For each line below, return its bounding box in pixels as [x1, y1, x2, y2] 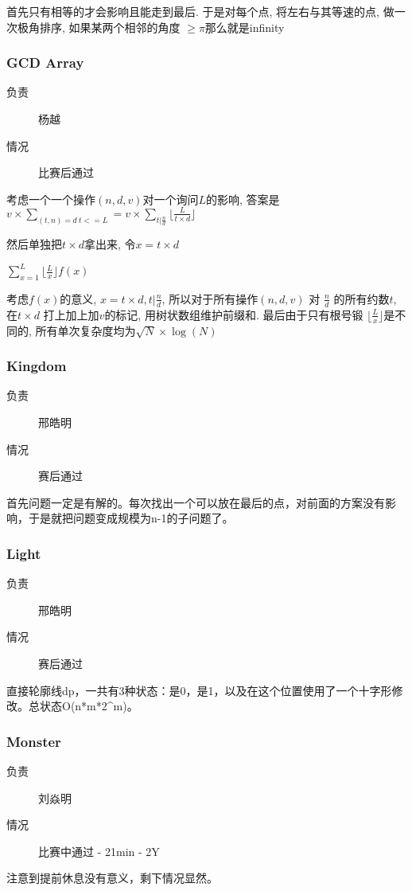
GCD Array [6, 53, 84, 72]
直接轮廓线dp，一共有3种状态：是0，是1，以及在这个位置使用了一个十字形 [6, 682, 392, 698]
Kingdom [6, 356, 67, 376]
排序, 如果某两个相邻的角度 [39, 18, 181, 35]
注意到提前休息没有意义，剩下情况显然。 [6, 870, 218, 886]
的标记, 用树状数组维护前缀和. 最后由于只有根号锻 [104, 306, 363, 322]
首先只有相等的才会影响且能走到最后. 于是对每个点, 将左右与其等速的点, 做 [6, 3, 395, 19]
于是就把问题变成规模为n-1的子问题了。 [28, 510, 234, 526]
